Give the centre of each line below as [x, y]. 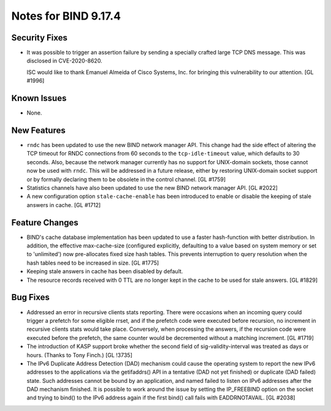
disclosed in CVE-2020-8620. [64, 61]
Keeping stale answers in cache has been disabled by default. [105, 271]
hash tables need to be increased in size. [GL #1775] [93, 263]
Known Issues [39, 98]
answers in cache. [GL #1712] [64, 205]
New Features [38, 130]
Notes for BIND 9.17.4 [66, 16]
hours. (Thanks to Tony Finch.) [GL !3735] [80, 355]
